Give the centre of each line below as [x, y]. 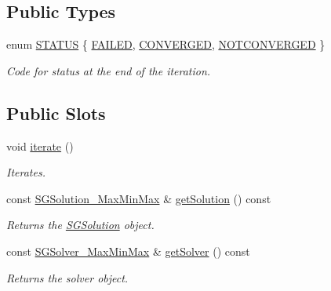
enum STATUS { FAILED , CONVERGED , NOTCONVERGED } [166, 44]
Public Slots [56, 113]
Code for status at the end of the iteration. [109, 70]
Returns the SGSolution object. [80, 225]
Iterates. [26, 172]
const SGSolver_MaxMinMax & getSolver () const [128, 251]
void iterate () [40, 145]
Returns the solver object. [67, 277]
